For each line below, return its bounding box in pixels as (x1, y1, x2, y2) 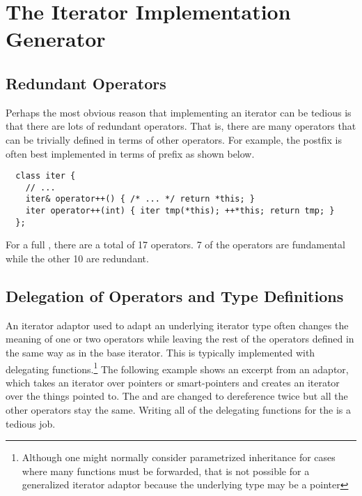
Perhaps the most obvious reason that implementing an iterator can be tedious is (6, 105, 352, 119)
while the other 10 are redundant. (6, 251, 149, 266)
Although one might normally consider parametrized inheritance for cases (22, 450, 336, 465)
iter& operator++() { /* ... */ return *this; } (25, 194, 255, 204)
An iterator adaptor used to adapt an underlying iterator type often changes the (6, 317, 349, 332)
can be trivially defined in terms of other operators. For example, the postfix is (6, 132, 342, 146)
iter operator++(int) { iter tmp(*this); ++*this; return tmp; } (25, 206, 335, 216)
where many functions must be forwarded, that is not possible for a (22, 463, 310, 478)
